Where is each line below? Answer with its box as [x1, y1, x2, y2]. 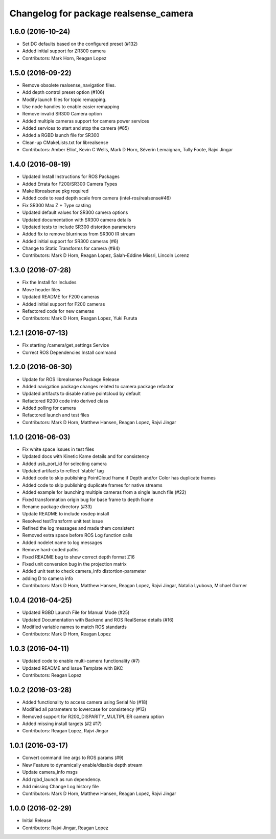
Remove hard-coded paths [22, 547, 79, 553]
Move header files [22, 286, 61, 292]
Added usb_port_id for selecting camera [22, 461, 107, 467]
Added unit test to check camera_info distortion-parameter [22, 568, 147, 574]
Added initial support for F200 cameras [22, 301, 105, 307]
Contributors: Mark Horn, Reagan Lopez [22, 55, 107, 61]
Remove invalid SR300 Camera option [22, 111, 102, 117]
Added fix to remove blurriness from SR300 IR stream [22, 231, 135, 237]
